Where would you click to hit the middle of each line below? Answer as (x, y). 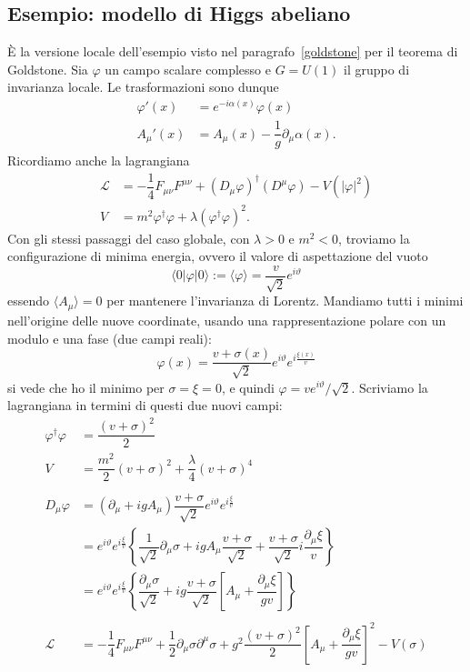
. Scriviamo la (390, 387)
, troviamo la (374, 238)
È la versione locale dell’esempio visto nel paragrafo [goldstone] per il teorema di (233, 51)
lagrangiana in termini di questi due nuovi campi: (145, 405)
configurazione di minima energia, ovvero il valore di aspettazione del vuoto (218, 256)
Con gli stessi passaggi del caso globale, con (129, 238)
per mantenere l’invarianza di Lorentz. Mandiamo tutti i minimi (285, 301)
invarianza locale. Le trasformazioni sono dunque (143, 87)
